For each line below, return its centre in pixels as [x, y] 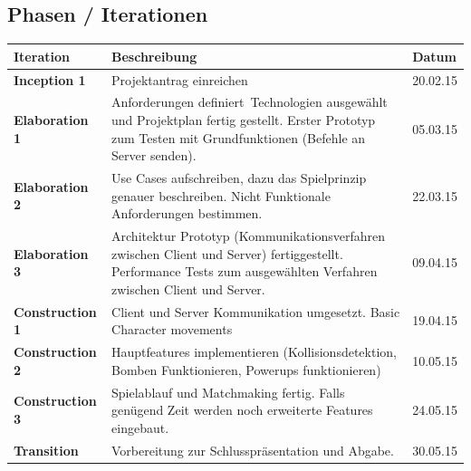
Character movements [172, 329]
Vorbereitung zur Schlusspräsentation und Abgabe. [253, 450]
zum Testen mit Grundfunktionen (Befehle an [239, 137]
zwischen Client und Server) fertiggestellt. [227, 253]
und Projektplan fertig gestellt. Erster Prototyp [244, 119]
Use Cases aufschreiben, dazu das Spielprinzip [239, 178]
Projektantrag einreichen [180, 79]
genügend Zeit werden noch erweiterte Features [242, 410]
